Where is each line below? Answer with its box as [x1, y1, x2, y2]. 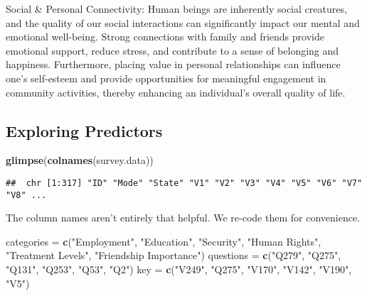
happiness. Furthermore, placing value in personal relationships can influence [6, 57, 341, 72]
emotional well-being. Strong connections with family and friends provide [6, 29, 324, 44]
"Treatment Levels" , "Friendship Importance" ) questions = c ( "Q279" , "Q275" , [6, 248, 341, 263]
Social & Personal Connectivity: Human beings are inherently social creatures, [6, 1, 347, 16]
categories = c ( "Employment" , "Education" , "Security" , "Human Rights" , [6, 234, 321, 248]
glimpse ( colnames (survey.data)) [6, 153, 154, 168]
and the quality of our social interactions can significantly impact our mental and [6, 15, 360, 30]
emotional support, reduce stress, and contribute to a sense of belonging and [6, 43, 339, 57]
